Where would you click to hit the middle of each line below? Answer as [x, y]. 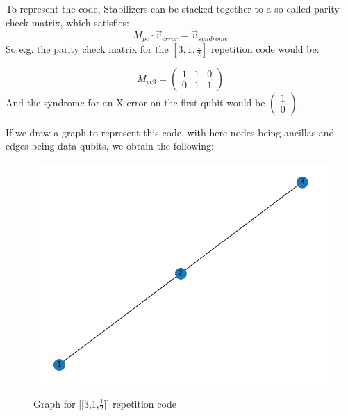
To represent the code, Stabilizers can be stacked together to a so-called [158, 8]
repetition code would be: [265, 48]
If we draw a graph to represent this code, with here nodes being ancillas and [170, 132]
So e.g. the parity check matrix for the [87, 48]
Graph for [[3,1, [66, 403]
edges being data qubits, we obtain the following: [110, 146]
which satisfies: [98, 22]
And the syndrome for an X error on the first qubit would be [135, 102]
